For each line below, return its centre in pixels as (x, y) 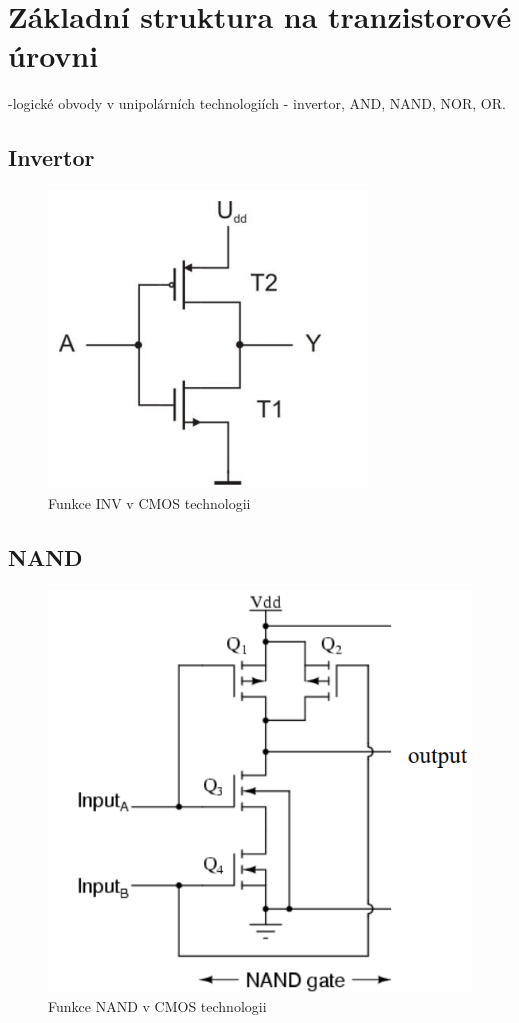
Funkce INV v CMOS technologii (149, 502)
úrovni (53, 55)
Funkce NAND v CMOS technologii (157, 1005)
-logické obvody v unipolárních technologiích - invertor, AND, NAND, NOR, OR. (257, 103)
